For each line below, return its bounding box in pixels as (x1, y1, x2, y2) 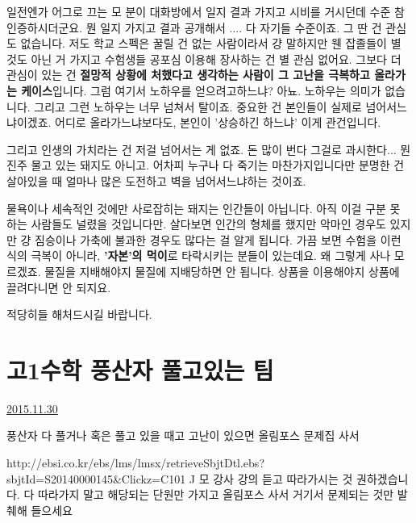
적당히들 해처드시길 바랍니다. (6, 306, 152, 323)
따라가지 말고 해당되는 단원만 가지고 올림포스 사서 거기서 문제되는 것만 (37, 486, 394, 503)
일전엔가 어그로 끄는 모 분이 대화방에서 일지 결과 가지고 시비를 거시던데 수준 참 (6, 3, 405, 19)
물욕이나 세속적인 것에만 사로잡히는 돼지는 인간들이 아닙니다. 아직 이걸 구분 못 (6, 199, 401, 216)
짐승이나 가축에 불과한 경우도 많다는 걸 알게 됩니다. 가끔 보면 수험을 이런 (35, 231, 401, 248)
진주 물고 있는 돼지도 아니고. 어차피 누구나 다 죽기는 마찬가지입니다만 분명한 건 (6, 157, 405, 174)
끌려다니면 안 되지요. (6, 278, 111, 295)
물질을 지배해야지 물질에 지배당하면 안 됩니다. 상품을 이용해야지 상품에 (44, 262, 400, 279)
